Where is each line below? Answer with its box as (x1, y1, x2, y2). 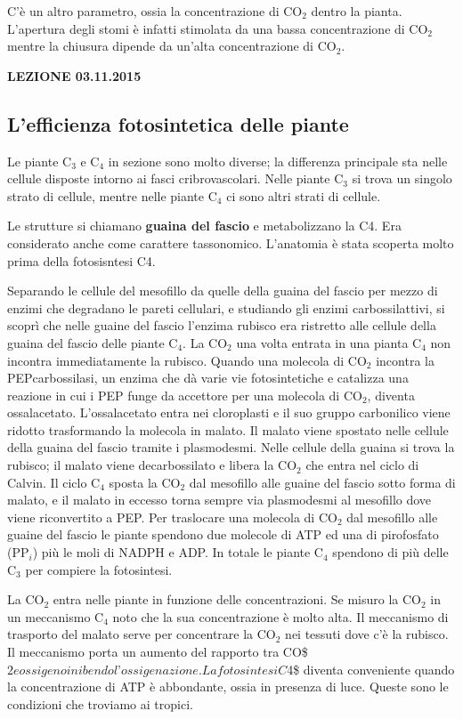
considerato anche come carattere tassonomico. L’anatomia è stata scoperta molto (7, 233, 454, 252)
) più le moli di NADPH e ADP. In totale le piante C (32, 543, 323, 561)
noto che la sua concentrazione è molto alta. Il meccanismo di (112, 607, 449, 626)
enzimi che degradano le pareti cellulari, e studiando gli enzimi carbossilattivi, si (7, 298, 445, 317)
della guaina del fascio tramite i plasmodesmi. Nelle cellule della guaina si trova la (7, 438, 455, 456)
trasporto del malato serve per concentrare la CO (7, 625, 276, 643)
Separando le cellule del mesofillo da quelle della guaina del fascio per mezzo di (7, 281, 438, 300)
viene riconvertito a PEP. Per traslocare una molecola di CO (7, 507, 337, 526)
